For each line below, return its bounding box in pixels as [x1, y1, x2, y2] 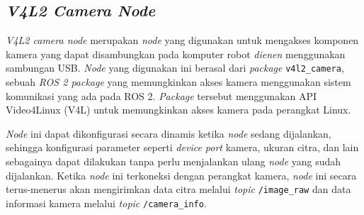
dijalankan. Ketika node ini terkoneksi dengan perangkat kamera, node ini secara [6, 167, 357, 182]
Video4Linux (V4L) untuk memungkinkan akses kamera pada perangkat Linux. [6, 102, 351, 117]
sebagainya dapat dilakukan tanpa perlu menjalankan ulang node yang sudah [6, 154, 341, 169]
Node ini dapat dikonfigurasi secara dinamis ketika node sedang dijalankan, [6, 126, 331, 140]
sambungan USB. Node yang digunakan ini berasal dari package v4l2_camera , [6, 60, 344, 75]
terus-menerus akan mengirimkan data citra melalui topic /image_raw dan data [6, 182, 351, 197]
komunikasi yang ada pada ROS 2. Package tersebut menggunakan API [6, 88, 317, 103]
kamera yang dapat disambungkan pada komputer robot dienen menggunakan [6, 46, 346, 61]
